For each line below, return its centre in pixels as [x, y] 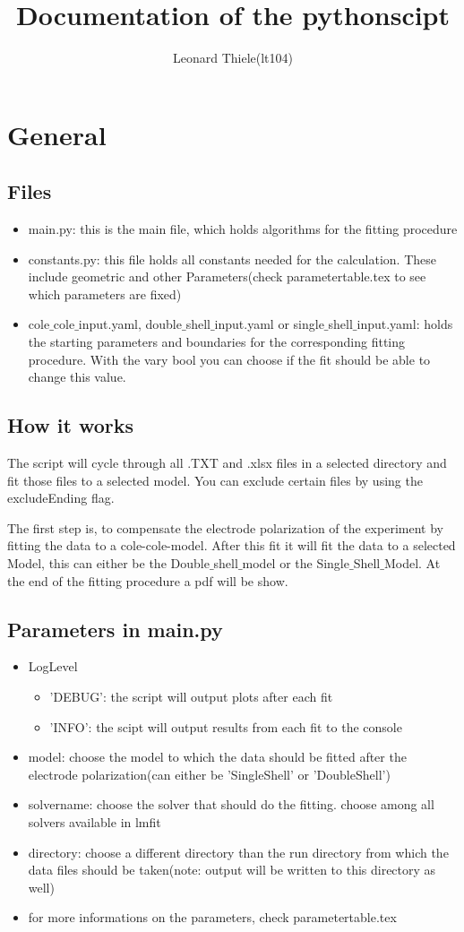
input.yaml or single [269, 324]
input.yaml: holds [405, 324]
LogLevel [53, 666]
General [57, 134]
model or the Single [296, 563]
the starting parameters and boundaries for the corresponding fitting [217, 342]
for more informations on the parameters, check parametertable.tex [212, 917]
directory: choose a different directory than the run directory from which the [238, 852]
